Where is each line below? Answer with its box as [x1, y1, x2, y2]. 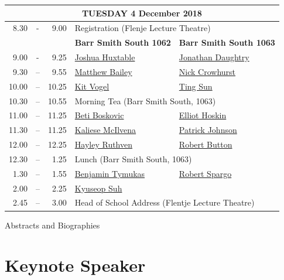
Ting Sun [179, 80, 213, 92]
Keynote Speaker [5, 253, 146, 277]
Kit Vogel [74, 80, 110, 92]
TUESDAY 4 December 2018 [81, 6, 202, 19]
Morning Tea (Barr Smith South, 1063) [74, 94, 216, 107]
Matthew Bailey [74, 65, 132, 77]
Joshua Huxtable [74, 51, 135, 63]
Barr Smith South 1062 [74, 36, 171, 49]
